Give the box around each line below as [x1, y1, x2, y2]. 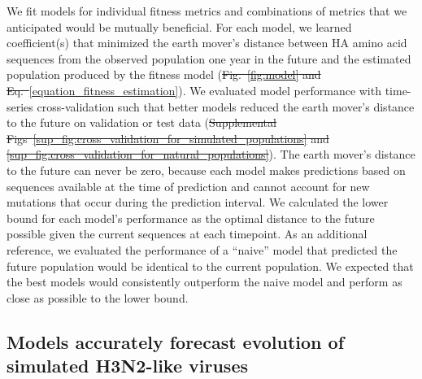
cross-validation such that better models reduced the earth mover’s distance [37, 98, 415, 115]
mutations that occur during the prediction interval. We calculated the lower [7, 194, 389, 211]
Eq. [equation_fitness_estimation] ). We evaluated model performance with [7, 81, 381, 98]
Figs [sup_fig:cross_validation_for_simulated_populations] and [7, 129, 329, 146]
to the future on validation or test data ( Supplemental [7, 114, 276, 131]
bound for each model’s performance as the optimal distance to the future [7, 209, 375, 226]
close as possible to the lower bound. [7, 289, 189, 306]
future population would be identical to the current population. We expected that [7, 257, 414, 274]
